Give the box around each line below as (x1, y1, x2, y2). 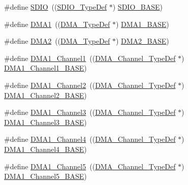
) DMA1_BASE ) (115, 18, 169, 29)
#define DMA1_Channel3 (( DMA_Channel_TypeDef (4, 107, 176, 117)
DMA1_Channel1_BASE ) (4, 63, 87, 73)
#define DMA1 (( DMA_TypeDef (4, 18, 110, 29)
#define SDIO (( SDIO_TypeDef (4, 2, 107, 12)
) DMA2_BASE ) (115, 36, 169, 46)
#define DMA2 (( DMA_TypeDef (4, 36, 110, 46)
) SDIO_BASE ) (112, 2, 163, 12)
